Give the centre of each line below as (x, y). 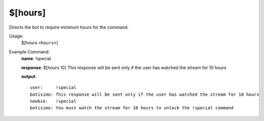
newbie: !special (53, 101)
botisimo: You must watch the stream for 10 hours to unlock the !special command (132, 108)
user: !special (53, 88)
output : (29, 76)
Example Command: (29, 52)
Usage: (16, 36)
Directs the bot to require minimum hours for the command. (69, 27)
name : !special (36, 59)
